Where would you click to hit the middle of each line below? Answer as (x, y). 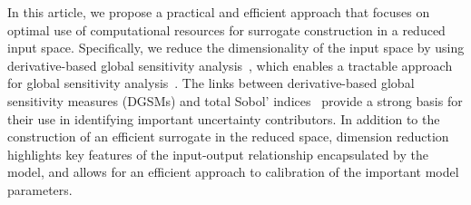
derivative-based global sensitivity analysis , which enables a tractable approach (230, 65)
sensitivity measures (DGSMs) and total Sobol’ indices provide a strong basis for (235, 100)
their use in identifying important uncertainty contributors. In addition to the (224, 118)
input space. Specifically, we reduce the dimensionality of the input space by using (236, 48)
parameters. (40, 189)
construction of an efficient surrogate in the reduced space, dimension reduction (228, 137)
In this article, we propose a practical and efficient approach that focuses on (219, 12)
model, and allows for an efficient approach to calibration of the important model (233, 172)
